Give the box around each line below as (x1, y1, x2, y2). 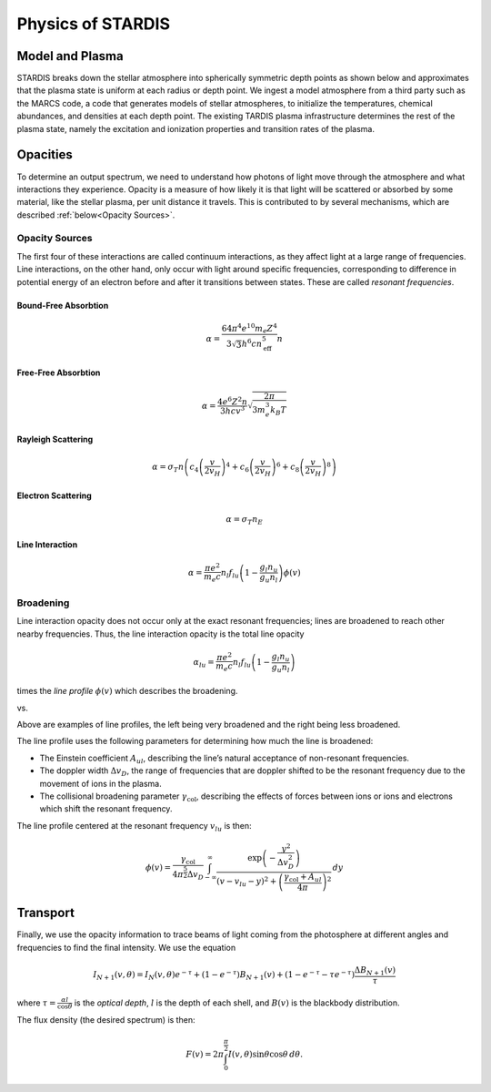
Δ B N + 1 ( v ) (354, 965, 396, 977)
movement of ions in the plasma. (39, 778, 163, 789)
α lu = (193, 657, 215, 669)
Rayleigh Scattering (16, 434, 94, 445)
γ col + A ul (283, 872, 322, 883)
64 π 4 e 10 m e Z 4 (221, 321, 277, 336)
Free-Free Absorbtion (16, 367, 101, 378)
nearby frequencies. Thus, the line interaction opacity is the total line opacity (16, 628, 305, 639)
